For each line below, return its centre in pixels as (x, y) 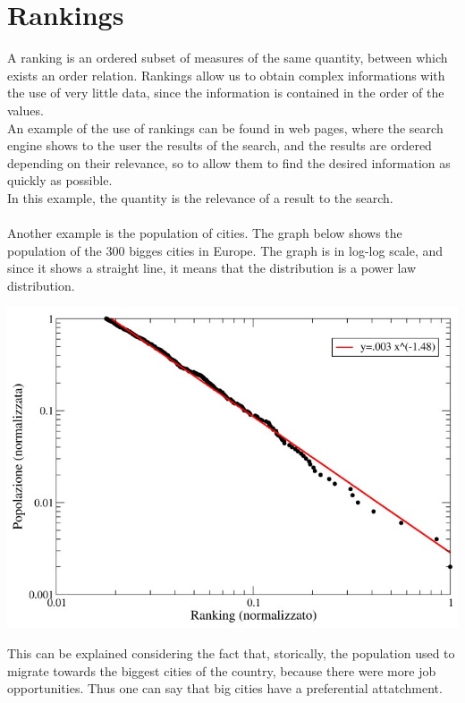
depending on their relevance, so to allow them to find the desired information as (229, 162)
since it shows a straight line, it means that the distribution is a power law (212, 268)
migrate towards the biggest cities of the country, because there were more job (222, 670)
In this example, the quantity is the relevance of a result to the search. (200, 197)
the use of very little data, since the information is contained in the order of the (226, 93)
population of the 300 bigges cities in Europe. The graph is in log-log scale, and (225, 250)
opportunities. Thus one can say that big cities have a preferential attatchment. (225, 688)
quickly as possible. (60, 180)
